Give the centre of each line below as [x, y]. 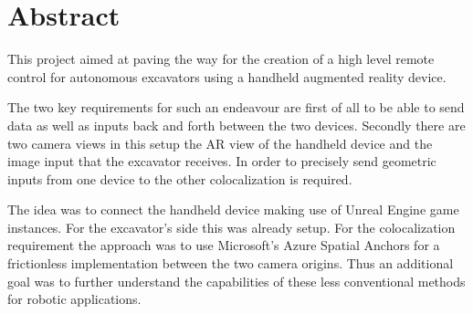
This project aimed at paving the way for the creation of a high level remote [221, 59]
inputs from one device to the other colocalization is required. [180, 178]
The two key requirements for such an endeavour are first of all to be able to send [236, 107]
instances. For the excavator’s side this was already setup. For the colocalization [231, 227]
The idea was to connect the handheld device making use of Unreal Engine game [233, 209]
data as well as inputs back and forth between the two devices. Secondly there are [236, 125]
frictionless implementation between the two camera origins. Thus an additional [231, 263]
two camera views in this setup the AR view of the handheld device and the [220, 143]
